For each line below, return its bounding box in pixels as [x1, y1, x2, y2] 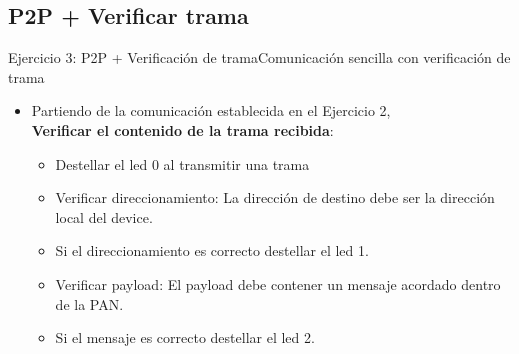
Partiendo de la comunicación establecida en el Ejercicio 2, [31, 100, 391, 121]
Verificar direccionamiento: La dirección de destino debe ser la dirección [55, 187, 495, 208]
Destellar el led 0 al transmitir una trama [55, 153, 310, 174]
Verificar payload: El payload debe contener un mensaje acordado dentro [55, 273, 501, 294]
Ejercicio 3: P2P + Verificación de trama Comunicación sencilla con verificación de [8, 47, 511, 68]
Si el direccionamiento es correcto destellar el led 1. [55, 240, 369, 261]
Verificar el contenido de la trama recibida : [31, 119, 334, 140]
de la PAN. [55, 293, 124, 314]
